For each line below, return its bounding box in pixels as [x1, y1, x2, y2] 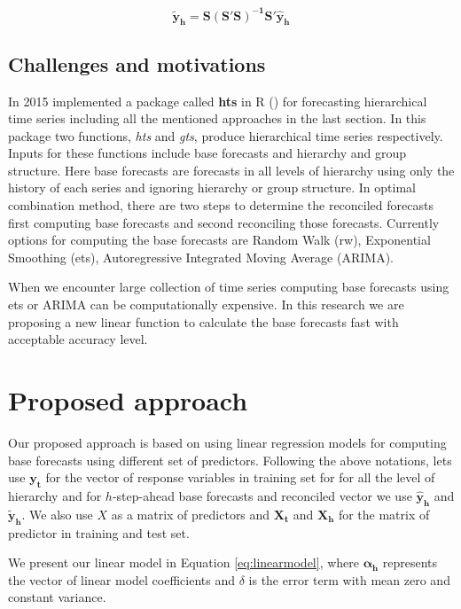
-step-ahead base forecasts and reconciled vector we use [112, 486, 412, 504]
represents [382, 553, 438, 572]
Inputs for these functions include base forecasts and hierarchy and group [8, 144, 407, 162]
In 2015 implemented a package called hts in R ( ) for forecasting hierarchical [8, 91, 427, 110]
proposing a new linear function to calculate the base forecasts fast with [8, 312, 399, 331]
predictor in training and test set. [8, 523, 190, 542]
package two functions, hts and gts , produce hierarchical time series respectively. [8, 126, 443, 144]
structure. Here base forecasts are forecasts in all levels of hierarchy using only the [8, 160, 455, 179]
